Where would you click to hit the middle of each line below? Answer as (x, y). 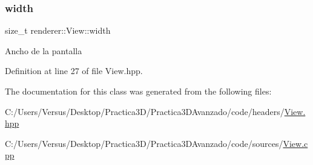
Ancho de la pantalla (44, 50)
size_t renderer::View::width (58, 30)
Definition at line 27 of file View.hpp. (74, 71)
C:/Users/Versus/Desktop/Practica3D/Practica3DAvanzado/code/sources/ (144, 143)
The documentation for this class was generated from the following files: (138, 91)
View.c (295, 143)
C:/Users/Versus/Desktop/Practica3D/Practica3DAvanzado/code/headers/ (145, 111)
